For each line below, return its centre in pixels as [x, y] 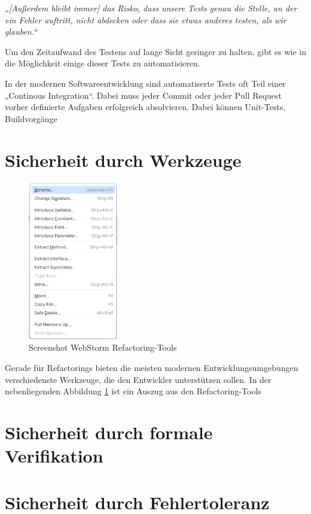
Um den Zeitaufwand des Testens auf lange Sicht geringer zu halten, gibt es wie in [155, 51]
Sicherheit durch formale [109, 432]
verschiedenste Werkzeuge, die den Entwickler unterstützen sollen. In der [138, 379]
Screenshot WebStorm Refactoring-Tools [103, 347]
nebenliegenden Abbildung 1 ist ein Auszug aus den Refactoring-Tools [133, 391]
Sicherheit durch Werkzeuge [123, 159]
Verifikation [54, 456]
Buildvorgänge [31, 118]
